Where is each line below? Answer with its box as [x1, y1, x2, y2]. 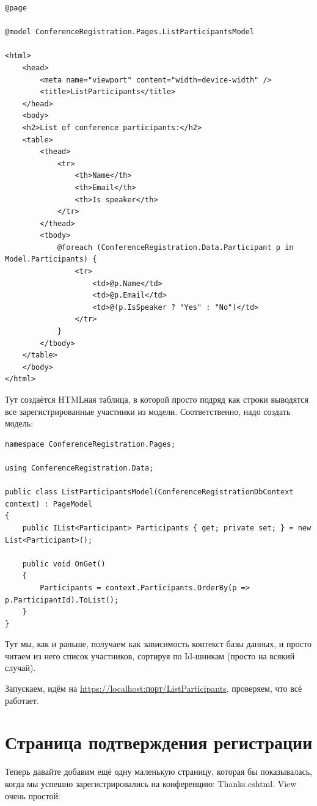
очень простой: [5, 789, 60, 802]
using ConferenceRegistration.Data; [5, 463, 154, 472]
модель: [5, 417, 34, 430]
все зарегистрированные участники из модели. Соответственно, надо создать [5, 405, 291, 417]
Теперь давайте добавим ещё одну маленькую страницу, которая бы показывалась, [5, 765, 312, 778]
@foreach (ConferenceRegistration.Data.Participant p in [57, 243, 294, 252]
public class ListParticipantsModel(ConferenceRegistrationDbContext [5, 488, 294, 497]
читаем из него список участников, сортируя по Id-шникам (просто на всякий [5, 649, 295, 662]
